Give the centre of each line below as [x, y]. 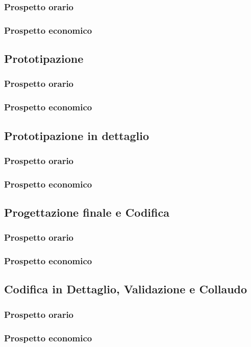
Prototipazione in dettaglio [77, 135]
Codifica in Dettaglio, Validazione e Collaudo [126, 289]
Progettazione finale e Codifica [87, 212]
